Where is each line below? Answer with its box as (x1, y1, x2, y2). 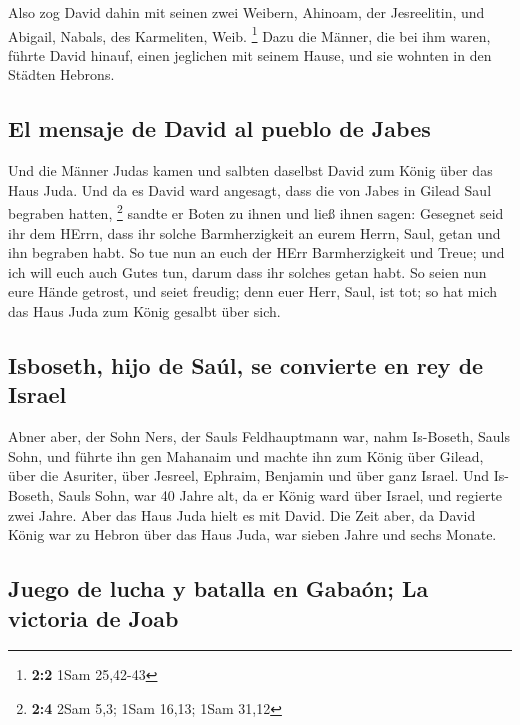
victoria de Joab (8, 602, 179, 633)
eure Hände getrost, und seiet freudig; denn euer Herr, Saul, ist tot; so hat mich (8, 281, 497, 302)
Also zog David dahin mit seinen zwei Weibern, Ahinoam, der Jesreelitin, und (8, 2, 485, 22)
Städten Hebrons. (8, 64, 115, 85)
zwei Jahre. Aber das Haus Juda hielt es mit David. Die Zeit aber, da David (8, 504, 476, 525)
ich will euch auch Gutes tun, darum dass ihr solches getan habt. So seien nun (8, 261, 487, 282)
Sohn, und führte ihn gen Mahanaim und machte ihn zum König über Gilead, (8, 445, 484, 466)
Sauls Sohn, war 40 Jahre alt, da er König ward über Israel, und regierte (58, 485, 503, 506)
